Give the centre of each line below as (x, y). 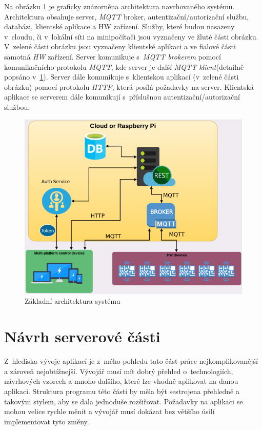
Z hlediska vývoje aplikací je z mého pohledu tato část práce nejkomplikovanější (131, 361)
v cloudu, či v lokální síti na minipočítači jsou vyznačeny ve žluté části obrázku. (131, 36)
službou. (17, 106)
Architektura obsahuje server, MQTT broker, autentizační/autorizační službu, (127, 16)
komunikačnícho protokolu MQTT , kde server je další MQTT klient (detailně (124, 66)
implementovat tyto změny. (47, 421)
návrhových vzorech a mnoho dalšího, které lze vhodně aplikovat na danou (121, 381)
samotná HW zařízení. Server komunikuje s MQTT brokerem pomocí (113, 56)
